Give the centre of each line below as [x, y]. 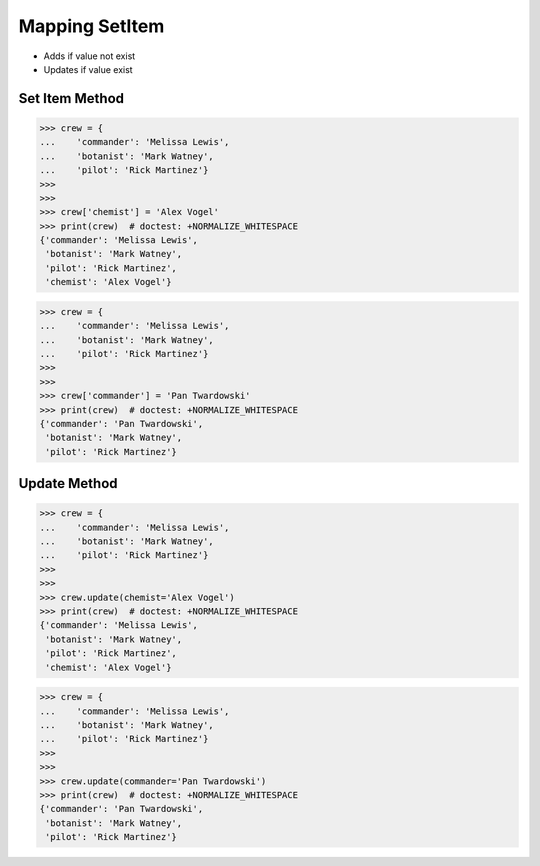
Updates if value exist [88, 69]
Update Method [68, 483]
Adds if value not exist [89, 56]
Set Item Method [71, 98]
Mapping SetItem [91, 26]
